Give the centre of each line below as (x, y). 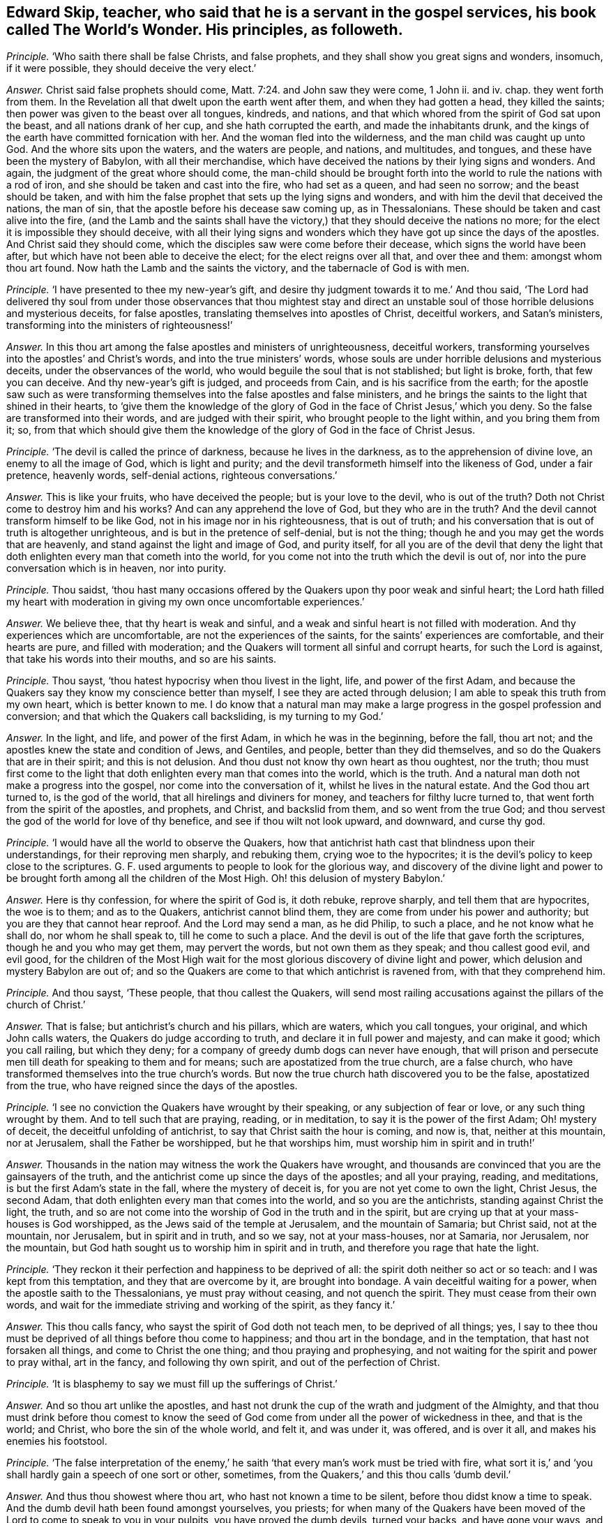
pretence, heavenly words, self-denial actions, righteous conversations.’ (172, 476)
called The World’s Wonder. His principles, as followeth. (205, 30)
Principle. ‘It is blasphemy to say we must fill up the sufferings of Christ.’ (172, 1384)
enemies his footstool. (57, 1441)
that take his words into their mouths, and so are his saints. (142, 659)
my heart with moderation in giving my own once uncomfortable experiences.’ (186, 602)
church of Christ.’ (46, 1005)
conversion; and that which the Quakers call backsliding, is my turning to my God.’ (195, 716)
